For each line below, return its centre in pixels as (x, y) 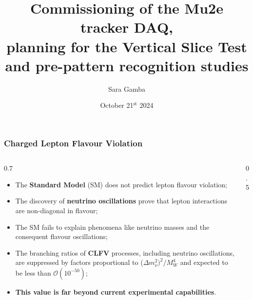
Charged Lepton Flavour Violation (73, 143)
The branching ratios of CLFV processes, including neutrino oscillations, (125, 252)
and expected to (204, 262)
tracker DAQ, (127, 27)
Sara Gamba (127, 89)
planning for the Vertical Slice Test (127, 46)
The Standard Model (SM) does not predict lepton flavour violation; (121, 184)
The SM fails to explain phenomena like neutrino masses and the (112, 227)
